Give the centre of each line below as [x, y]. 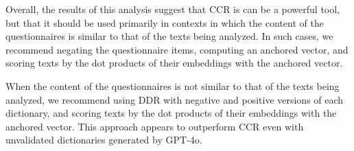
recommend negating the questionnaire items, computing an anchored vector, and [177, 49]
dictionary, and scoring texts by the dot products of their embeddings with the [171, 113]
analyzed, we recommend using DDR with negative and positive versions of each [175, 99]
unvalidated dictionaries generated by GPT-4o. [104, 140]
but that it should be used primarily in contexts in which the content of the [165, 22]
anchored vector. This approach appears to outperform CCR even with [155, 126]
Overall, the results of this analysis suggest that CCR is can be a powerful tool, [173, 9]
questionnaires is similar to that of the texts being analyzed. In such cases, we [169, 36]
